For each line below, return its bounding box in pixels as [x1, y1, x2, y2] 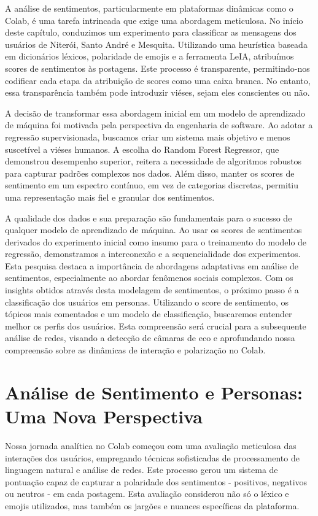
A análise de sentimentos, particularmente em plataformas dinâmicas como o [5, 2, 293, 14]
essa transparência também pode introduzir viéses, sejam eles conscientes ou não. [5, 86, 310, 99]
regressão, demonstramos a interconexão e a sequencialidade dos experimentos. [5, 247, 301, 260]
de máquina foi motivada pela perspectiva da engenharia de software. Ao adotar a [5, 118, 313, 131]
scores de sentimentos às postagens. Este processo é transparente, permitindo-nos [5, 61, 310, 74]
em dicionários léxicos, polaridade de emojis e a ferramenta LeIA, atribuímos [5, 50, 294, 63]
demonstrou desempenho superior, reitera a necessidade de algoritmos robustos [5, 155, 302, 168]
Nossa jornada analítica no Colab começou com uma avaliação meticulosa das [5, 439, 297, 452]
